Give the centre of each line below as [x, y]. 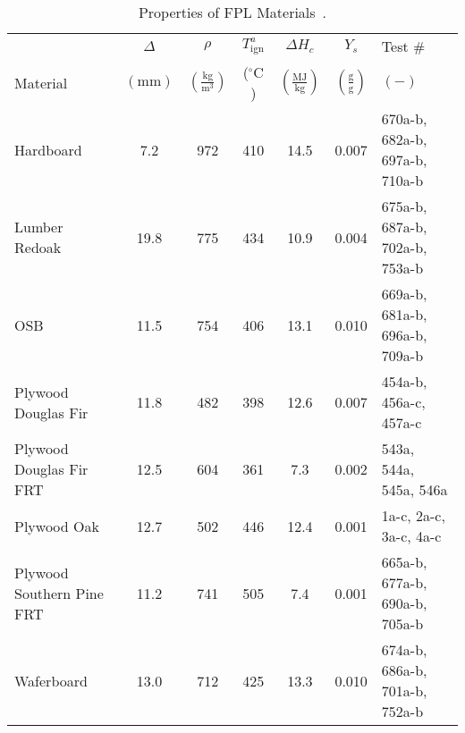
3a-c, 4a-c [411, 536]
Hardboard [48, 149]
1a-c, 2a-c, [413, 515]
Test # [403, 46]
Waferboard [51, 680]
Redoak [38, 247]
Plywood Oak [57, 526]
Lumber [39, 227]
